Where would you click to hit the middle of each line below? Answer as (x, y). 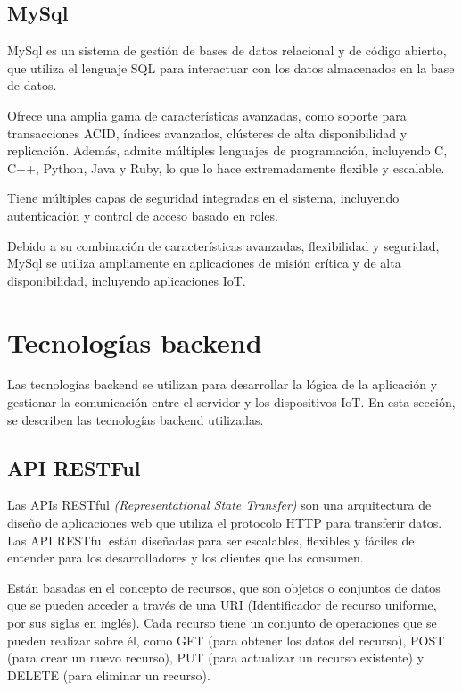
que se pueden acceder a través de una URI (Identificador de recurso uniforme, (222, 605)
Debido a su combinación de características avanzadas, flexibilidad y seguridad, (223, 245)
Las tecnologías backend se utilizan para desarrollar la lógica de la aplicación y (223, 384)
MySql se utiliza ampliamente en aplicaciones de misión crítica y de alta (204, 263)
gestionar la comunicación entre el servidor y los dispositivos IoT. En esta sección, (231, 402)
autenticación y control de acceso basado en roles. (143, 215)
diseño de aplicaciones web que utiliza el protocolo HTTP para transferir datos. (225, 523)
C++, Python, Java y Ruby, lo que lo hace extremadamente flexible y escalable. (226, 167)
